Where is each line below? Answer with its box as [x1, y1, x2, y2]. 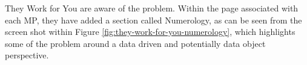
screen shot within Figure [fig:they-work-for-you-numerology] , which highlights [5, 25, 295, 38]
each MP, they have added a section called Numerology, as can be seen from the [5, 13, 302, 26]
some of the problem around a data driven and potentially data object [5, 37, 266, 49]
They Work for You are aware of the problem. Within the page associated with [5, 2, 299, 14]
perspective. [5, 49, 49, 61]
